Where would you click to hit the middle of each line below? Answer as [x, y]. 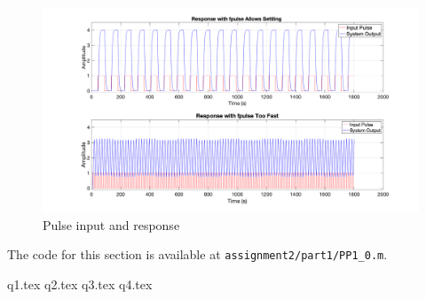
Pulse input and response [111, 224]
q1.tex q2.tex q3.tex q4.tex [80, 284]
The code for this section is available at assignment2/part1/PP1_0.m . [197, 254]
